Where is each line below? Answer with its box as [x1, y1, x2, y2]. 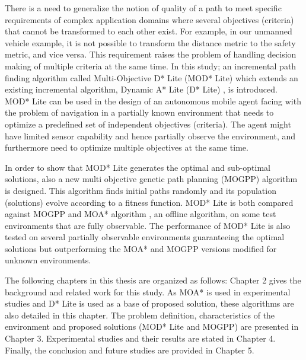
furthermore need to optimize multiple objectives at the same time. [5, 141, 248, 154]
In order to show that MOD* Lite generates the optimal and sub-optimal [5, 161, 270, 173]
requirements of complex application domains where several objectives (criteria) [5, 13, 294, 26]
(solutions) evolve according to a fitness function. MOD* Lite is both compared [5, 196, 294, 208]
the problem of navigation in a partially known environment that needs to [5, 106, 274, 119]
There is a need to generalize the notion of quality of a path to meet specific [5, 2, 282, 14]
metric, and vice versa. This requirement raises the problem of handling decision [5, 48, 297, 60]
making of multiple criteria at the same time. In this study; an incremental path [5, 59, 297, 72]
